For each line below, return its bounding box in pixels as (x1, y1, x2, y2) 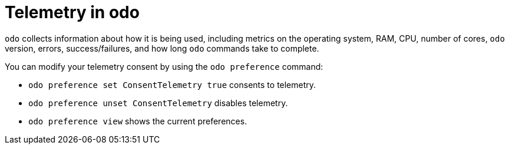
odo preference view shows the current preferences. (28, 116, 247, 126)
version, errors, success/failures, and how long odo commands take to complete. (5, 43, 319, 53)
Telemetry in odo (5, 2, 140, 22)
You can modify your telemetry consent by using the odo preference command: (5, 61, 323, 72)
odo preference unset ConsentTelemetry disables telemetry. (28, 97, 288, 108)
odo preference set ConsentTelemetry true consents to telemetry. (28, 79, 316, 90)
